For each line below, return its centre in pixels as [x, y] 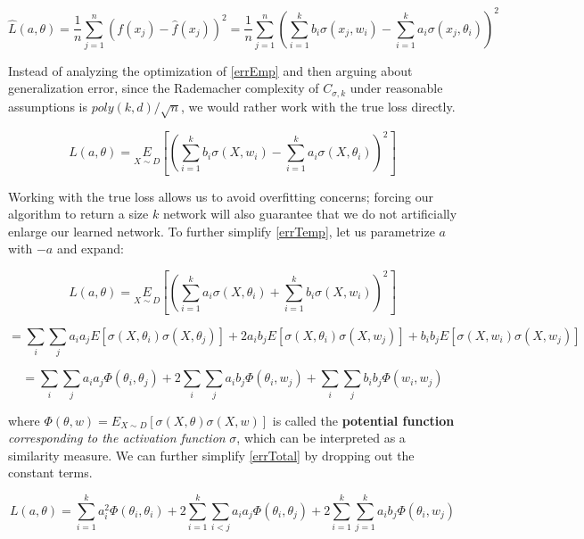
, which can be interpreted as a [321, 438]
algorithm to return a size [78, 214]
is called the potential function [363, 420]
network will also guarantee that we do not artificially [310, 214]
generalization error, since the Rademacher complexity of [164, 88]
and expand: [90, 249]
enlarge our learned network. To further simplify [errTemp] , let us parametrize [222, 231]
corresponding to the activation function [117, 438]
